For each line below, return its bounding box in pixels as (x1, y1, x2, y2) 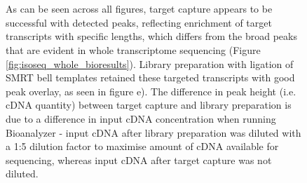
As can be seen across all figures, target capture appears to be (6, 1, 273, 16)
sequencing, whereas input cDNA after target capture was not (6, 152, 272, 167)
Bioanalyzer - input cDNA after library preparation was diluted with (6, 125, 301, 140)
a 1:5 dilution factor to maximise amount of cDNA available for (6, 139, 279, 154)
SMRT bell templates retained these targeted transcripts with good (6, 70, 295, 85)
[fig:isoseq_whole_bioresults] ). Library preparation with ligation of (6, 56, 294, 71)
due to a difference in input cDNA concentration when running (6, 111, 276, 126)
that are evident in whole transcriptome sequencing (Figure (6, 42, 261, 57)
